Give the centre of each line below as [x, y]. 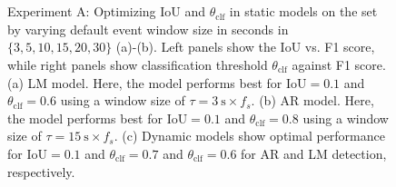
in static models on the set [303, 11]
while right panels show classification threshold [138, 64]
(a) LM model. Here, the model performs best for [145, 82]
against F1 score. [339, 64]
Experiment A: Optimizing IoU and [107, 11]
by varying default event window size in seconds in [148, 29]
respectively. [41, 171]
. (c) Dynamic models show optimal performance [249, 136]
